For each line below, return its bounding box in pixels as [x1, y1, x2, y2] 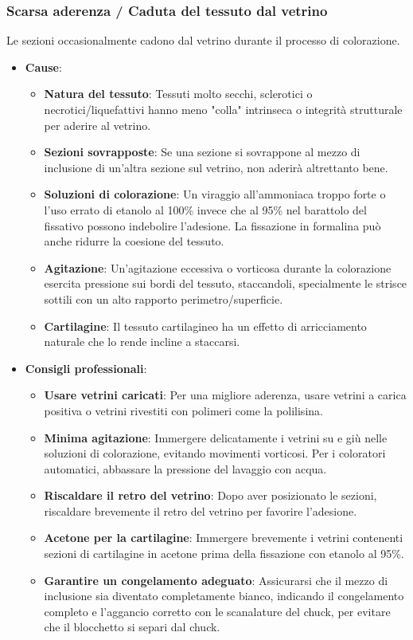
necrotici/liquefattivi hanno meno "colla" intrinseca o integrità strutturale [44, 101, 403, 117]
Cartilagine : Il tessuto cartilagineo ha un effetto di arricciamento [44, 317, 367, 334]
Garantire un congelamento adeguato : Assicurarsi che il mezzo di [44, 571, 388, 588]
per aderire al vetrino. [44, 116, 151, 133]
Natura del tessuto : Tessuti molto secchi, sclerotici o [44, 85, 313, 102]
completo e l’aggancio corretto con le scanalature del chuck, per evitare [44, 603, 391, 619]
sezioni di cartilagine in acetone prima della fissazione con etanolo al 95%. [44, 545, 404, 562]
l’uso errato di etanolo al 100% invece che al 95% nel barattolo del [44, 201, 367, 218]
